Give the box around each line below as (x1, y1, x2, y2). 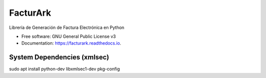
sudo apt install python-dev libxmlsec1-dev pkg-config (9, 66, 120, 72)
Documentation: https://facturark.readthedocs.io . (21, 40, 122, 46)
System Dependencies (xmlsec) (9, 53, 109, 61)
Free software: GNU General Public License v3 (21, 33, 116, 39)
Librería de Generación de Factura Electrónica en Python (9, 25, 125, 30)
